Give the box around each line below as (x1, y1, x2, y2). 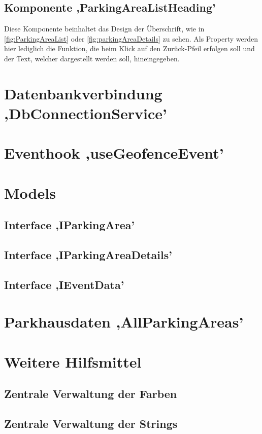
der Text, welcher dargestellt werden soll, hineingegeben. (4, 53, 180, 63)
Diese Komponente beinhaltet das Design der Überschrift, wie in (4, 23, 205, 34)
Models (4, 182, 56, 203)
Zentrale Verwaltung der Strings (4, 416, 178, 431)
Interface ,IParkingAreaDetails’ (4, 247, 172, 263)
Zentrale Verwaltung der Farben (4, 386, 177, 402)
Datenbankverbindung (4, 83, 162, 103)
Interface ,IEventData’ (4, 276, 124, 292)
